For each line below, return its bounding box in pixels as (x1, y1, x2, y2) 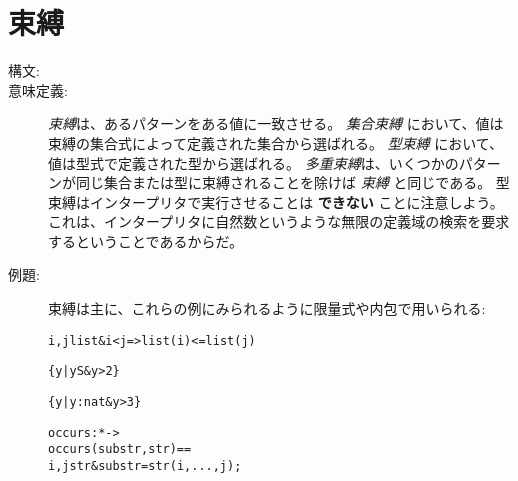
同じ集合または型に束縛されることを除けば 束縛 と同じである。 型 (75, 172, 510, 193)
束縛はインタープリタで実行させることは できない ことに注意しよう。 (48, 191, 504, 212)
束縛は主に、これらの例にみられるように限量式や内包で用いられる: (48, 298, 486, 319)
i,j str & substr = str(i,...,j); (48, 458, 242, 473)
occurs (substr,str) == (48, 442, 192, 457)
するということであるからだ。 (48, 230, 244, 251)
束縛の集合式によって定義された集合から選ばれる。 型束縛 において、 (48, 132, 504, 153)
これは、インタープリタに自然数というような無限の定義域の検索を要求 (48, 211, 510, 232)
